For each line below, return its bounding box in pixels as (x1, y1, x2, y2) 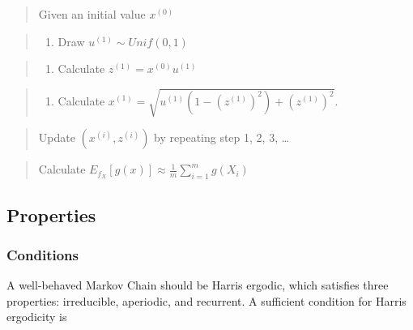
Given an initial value (38, 6, 146, 22)
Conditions (6, 244, 79, 264)
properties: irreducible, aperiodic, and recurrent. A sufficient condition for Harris (6, 292, 407, 309)
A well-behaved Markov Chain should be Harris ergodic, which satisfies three (6, 276, 389, 294)
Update (38, 129, 75, 146)
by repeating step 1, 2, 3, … (154, 129, 290, 146)
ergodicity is (6, 308, 67, 325)
